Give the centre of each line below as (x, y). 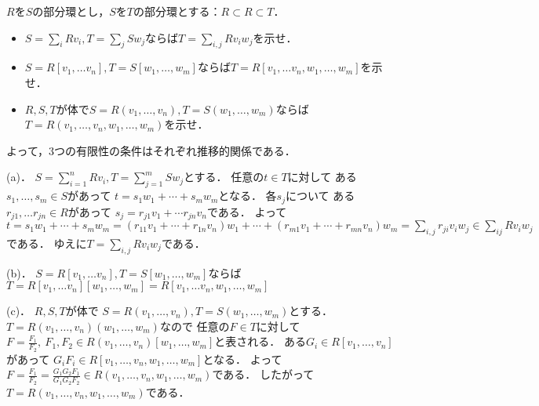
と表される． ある (260, 341)
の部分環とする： (177, 11)
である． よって (247, 211)
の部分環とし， (71, 11)
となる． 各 (248, 196)
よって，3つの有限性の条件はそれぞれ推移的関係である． (151, 150)
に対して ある (322, 177)
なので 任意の (195, 326)
